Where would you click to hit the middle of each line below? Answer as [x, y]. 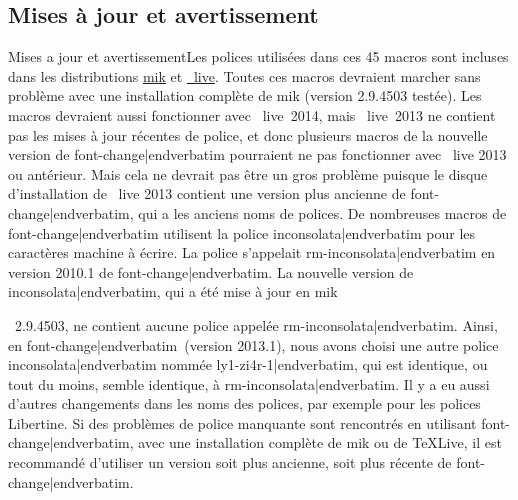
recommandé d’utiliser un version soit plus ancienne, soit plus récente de [230, 462]
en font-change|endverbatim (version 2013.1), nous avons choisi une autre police [253, 344]
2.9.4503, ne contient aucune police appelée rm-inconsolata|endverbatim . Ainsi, [256, 324]
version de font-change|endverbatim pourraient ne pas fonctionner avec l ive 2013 [257, 154]
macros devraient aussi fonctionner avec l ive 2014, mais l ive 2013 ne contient [252, 114]
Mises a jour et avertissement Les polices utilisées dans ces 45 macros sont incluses [258, 56]
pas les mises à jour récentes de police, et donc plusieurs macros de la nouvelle [248, 134]
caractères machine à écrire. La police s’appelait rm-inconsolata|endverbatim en [252, 252]
